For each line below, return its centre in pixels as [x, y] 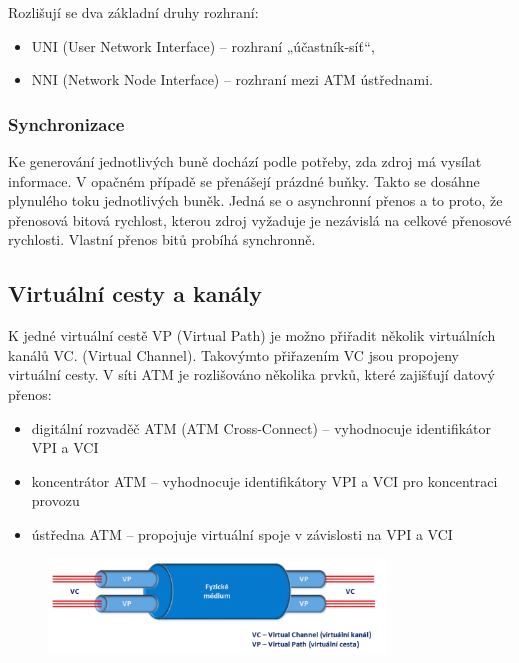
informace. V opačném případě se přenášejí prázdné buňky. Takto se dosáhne [244, 180]
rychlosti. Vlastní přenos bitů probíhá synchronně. [162, 239]
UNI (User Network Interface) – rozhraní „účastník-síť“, [203, 45]
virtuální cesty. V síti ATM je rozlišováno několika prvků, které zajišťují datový [252, 374]
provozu [55, 500]
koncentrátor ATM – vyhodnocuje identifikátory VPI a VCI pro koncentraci [264, 480]
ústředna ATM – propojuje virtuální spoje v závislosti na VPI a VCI [242, 533]
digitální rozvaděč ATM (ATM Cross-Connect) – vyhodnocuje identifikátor [261, 427]
